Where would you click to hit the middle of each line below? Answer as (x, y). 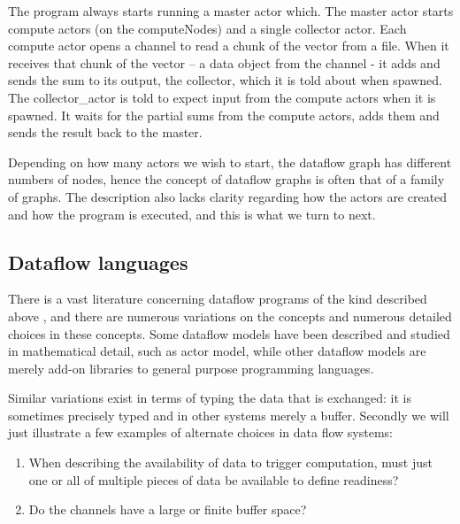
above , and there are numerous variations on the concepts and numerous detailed (230, 316)
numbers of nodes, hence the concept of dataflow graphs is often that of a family (226, 179)
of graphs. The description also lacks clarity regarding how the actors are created (228, 196)
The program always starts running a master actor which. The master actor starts (231, 11)
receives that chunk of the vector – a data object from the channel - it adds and (224, 62)
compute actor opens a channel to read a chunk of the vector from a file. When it (229, 46)
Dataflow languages (98, 262)
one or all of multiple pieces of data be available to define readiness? (214, 479)
